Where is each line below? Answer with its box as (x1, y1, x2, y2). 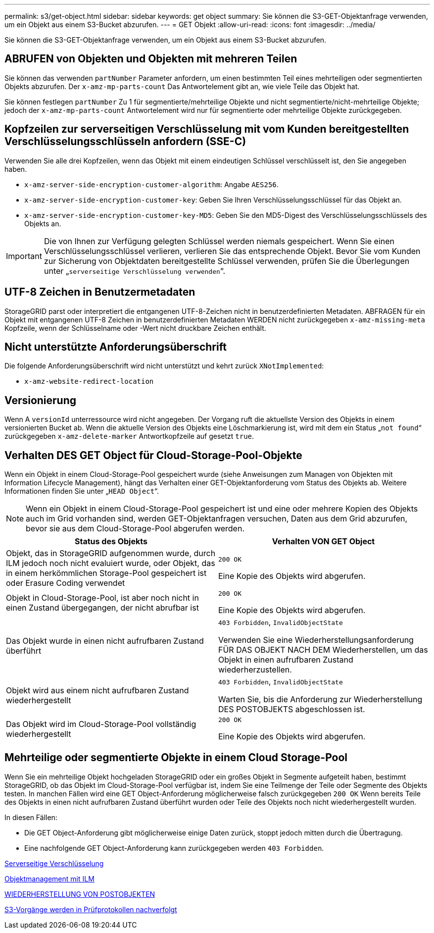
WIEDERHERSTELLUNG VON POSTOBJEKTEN (4, 889, 155, 898)
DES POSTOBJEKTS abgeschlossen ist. (218, 704, 365, 715)
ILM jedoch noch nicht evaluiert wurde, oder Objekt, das (6, 558, 215, 569)
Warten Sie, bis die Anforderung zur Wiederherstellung (218, 694, 423, 705)
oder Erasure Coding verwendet (6, 578, 125, 588)
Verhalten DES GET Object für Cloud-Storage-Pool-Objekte (4, 449, 302, 462)
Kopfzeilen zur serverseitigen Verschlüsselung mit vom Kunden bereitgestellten (4, 123, 409, 136)
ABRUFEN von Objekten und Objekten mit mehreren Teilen (4, 52, 297, 65)
